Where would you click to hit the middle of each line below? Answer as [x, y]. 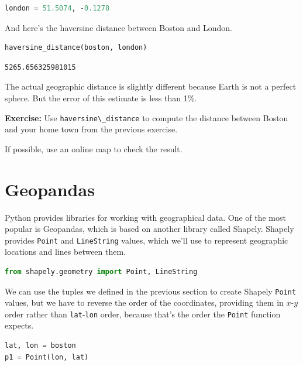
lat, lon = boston [40, 346]
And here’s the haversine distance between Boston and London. [118, 27]
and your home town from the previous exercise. [91, 129]
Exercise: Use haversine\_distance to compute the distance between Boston [147, 117]
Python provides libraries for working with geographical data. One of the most [145, 217]
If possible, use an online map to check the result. [94, 148]
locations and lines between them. [66, 252]
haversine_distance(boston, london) [76, 48]
